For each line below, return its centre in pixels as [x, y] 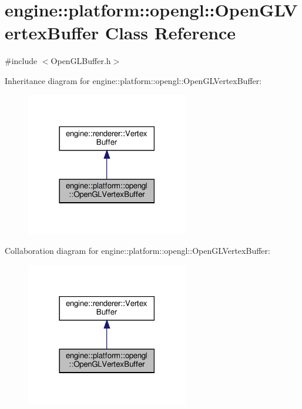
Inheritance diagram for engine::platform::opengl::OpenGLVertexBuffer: [133, 80]
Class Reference [170, 33]
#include [21, 61]
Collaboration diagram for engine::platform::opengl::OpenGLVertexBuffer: [137, 251]
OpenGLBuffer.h [81, 61]
